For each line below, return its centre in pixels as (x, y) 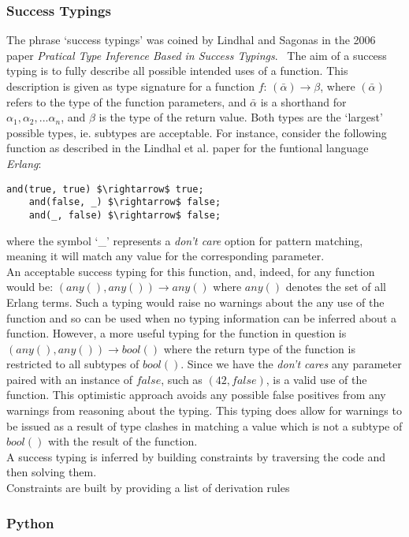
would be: (30, 287)
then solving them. (52, 472)
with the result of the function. (123, 441)
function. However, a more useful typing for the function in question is (177, 333)
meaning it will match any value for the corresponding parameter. (165, 256)
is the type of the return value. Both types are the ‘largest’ (241, 117)
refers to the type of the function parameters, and (126, 101)
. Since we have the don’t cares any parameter (291, 364)
